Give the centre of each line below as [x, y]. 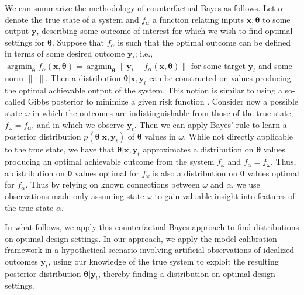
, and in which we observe [78, 124]
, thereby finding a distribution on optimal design [186, 273]
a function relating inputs [198, 19]
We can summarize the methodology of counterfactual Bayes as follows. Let [140, 8]
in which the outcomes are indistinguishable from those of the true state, [163, 112]
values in [160, 136]
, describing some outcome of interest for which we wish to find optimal [165, 31]
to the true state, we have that [60, 149]
